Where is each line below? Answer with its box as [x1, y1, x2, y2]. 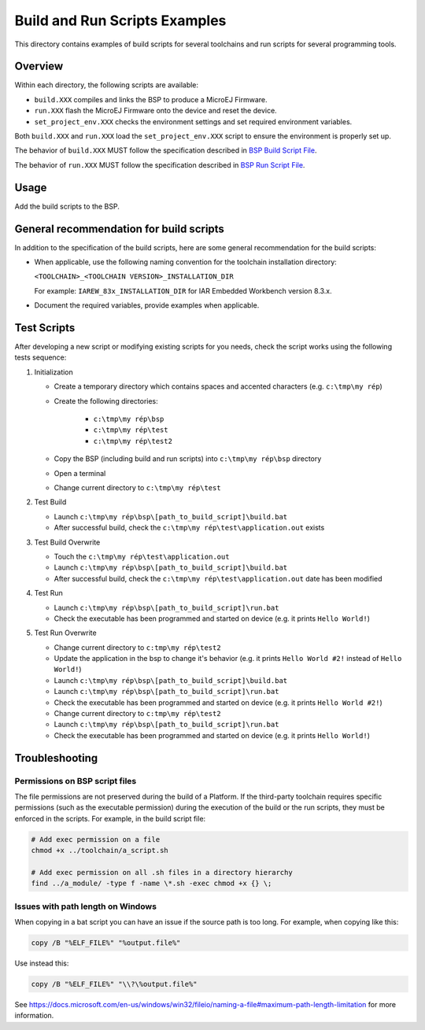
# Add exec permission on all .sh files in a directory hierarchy [31, 868, 293, 877]
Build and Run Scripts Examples [14, 12, 227, 29]
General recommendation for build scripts [14, 222, 224, 235]
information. [14, 1011, 54, 1021]
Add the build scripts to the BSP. [14, 201, 120, 211]
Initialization [34, 367, 74, 377]
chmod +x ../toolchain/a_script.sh [31, 846, 168, 855]
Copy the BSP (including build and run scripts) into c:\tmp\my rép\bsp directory [54, 454, 322, 463]
